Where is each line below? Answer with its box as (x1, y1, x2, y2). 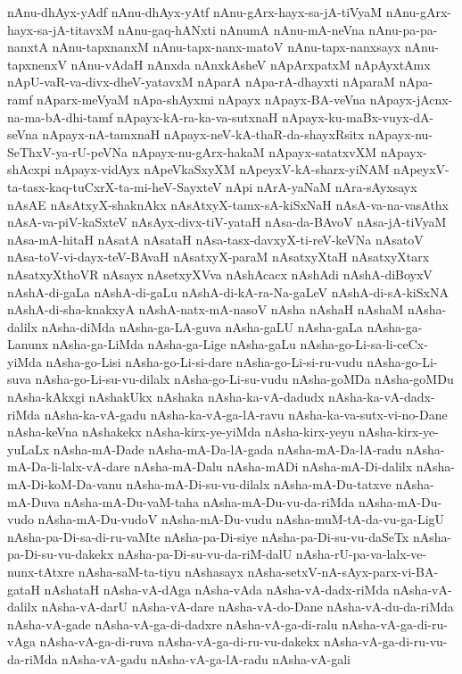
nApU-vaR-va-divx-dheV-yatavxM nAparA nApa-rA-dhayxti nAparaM (7, 72, 395, 91)
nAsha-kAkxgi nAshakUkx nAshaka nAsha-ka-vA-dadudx (7, 387, 325, 406)
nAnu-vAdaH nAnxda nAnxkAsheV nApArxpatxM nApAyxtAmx (70, 54, 431, 73)
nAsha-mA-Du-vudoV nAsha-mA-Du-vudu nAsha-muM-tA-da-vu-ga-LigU (37, 510, 445, 528)
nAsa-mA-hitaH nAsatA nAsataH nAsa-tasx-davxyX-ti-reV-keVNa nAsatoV (7, 229, 424, 248)
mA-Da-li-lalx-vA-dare (7, 457, 130, 476)
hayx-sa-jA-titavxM (7, 20, 114, 38)
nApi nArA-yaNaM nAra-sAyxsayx (226, 177, 417, 196)
